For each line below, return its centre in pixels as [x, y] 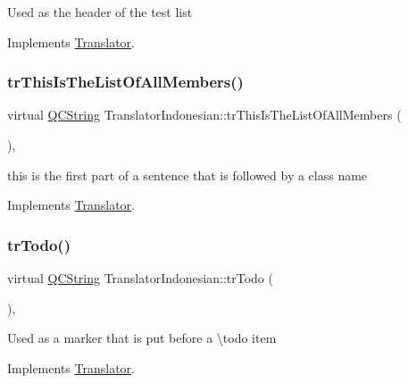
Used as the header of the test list [100, 12]
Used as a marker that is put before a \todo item [142, 338]
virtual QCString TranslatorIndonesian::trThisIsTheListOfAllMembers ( [204, 115]
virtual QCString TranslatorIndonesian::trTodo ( [140, 278]
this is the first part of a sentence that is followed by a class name [187, 175]
